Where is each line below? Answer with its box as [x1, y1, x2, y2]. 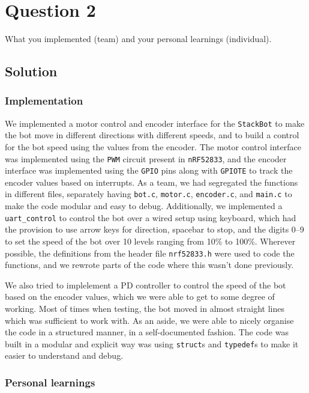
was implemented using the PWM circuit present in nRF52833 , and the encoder [5, 152, 287, 165]
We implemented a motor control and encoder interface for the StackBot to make [5, 117, 305, 129]
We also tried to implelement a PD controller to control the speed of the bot [5, 278, 286, 291]
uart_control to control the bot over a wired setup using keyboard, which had [5, 211, 296, 224]
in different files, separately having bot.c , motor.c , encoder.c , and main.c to [5, 187, 292, 200]
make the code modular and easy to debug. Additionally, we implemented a [5, 200, 283, 212]
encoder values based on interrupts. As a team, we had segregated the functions [5, 175, 298, 188]
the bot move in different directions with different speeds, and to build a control [5, 129, 299, 141]
